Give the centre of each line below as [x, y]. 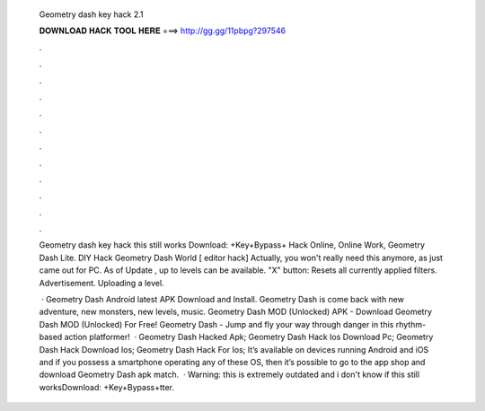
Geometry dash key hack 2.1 [91, 14]
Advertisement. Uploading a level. [102, 283]
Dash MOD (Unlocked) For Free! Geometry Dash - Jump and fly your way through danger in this [216, 324]
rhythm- [411, 324]
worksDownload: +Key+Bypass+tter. [107, 387]
